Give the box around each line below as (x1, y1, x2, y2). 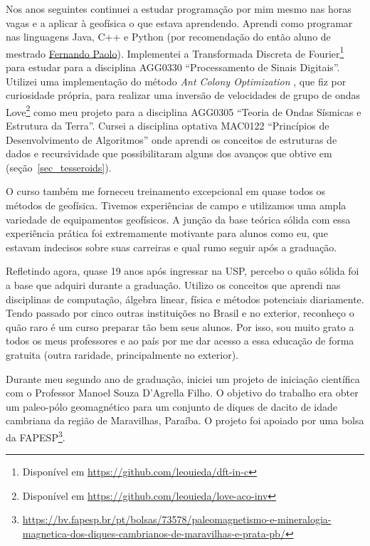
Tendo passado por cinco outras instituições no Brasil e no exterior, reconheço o (6, 305, 354, 320)
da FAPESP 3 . (6, 427, 65, 444)
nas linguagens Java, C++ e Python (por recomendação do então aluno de (6, 29, 331, 44)
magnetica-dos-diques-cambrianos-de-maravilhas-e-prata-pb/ (22, 525, 285, 540)
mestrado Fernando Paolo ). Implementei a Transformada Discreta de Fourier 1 (6, 43, 344, 61)
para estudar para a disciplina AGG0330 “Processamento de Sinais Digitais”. (6, 60, 340, 75)
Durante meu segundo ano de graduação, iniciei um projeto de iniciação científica (6, 371, 360, 386)
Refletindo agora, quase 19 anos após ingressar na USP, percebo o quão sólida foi (6, 263, 359, 278)
